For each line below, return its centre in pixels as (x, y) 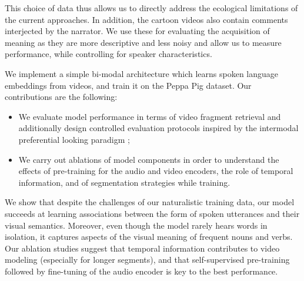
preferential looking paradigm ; (74, 139)
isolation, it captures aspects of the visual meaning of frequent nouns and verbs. (149, 237)
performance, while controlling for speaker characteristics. (108, 54)
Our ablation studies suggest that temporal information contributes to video (142, 248)
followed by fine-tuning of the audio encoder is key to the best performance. (141, 271)
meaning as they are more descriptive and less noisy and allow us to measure (143, 42)
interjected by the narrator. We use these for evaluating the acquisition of (137, 31)
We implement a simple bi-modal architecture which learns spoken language (142, 73)
